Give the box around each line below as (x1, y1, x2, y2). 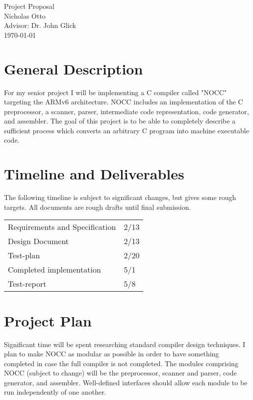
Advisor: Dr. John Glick (4, 20, 76, 30)
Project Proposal (4, 1, 54, 11)
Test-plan (8, 250, 40, 261)
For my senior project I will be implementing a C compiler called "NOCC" (4, 87, 227, 97)
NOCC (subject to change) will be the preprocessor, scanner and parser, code (4, 368, 237, 378)
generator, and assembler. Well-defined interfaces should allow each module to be (4, 377, 248, 387)
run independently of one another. (4, 387, 106, 397)
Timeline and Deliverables (4, 164, 184, 184)
